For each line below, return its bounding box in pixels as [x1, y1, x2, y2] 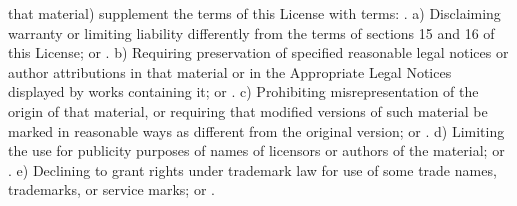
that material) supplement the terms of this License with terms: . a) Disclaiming [8, 3, 501, 23]
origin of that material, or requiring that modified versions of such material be [8, 100, 488, 121]
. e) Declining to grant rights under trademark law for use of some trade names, [8, 159, 497, 180]
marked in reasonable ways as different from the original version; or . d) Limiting [8, 120, 505, 141]
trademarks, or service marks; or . [8, 179, 215, 200]
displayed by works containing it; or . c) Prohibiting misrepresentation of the [8, 81, 479, 102]
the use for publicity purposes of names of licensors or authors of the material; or [8, 140, 505, 161]
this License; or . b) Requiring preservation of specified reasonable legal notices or [8, 42, 509, 63]
